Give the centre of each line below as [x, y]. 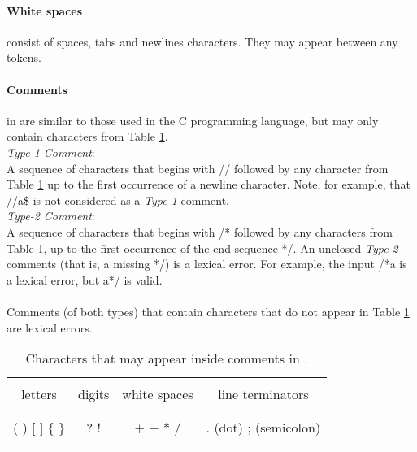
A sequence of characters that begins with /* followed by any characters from [200, 231]
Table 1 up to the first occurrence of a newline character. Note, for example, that [208, 184]
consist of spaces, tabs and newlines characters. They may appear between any [202, 41]
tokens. [24, 57]
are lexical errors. [50, 327]
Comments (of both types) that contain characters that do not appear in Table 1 [208, 311]
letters [39, 394]
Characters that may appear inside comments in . [167, 359]
